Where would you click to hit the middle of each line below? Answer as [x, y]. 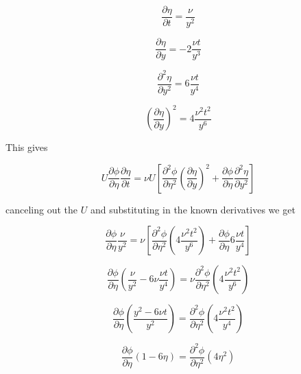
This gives [27, 147]
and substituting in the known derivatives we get [193, 209]
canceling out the [41, 209]
